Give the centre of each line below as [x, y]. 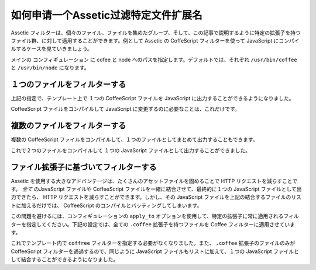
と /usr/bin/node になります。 [50, 68]
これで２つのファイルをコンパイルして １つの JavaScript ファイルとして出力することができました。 [131, 150]
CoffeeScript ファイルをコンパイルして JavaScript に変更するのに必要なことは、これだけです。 [125, 109]
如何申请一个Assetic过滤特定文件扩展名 [107, 15]
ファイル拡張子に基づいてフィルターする [84, 167]
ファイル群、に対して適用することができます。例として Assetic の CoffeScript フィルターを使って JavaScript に [145, 40]
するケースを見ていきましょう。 [54, 49]
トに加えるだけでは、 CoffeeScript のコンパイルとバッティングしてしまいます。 [107, 205]
